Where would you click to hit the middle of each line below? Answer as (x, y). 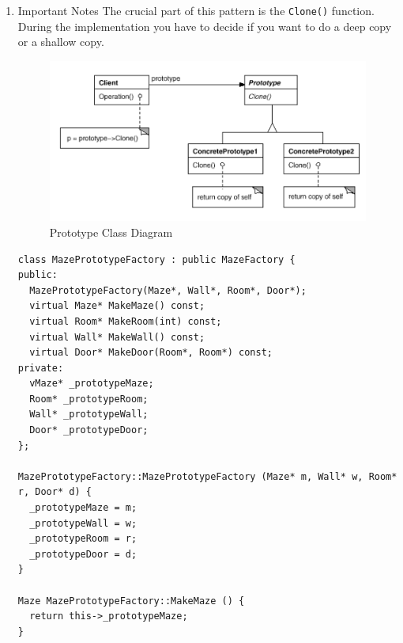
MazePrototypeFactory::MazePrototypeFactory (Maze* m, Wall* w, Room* (207, 476)
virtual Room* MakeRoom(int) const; (126, 321)
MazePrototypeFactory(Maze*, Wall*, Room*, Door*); (168, 290)
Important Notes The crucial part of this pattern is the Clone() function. (196, 10)
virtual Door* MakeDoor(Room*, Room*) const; (151, 353)
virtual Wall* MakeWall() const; (117, 337)
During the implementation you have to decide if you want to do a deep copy (205, 26)
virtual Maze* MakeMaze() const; (117, 306)
